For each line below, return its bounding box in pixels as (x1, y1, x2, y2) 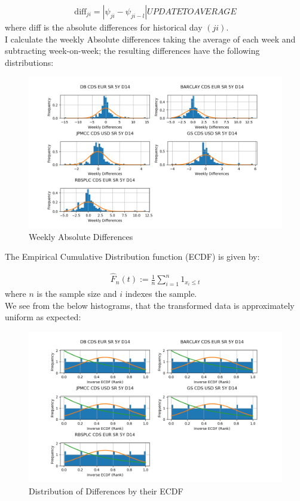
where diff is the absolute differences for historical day (5, 21, 203, 34)
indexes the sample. (125, 287, 197, 299)
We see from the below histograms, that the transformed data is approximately (5, 299, 295, 311)
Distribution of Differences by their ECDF (29, 485, 183, 497)
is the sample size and (36, 287, 117, 299)
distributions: (5, 56, 54, 68)
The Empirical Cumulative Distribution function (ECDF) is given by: (5, 250, 260, 263)
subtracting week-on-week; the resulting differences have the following (5, 44, 260, 57)
